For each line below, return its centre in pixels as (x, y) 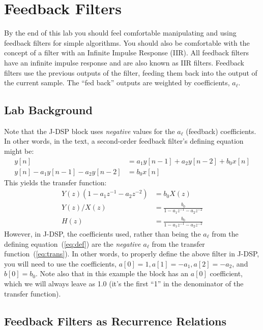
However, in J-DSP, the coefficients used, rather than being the (103, 233)
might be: (19, 151)
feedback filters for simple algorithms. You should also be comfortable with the (127, 42)
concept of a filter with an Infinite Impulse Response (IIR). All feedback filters (127, 53)
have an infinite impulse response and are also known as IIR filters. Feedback (124, 62)
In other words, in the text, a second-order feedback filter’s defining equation (124, 141)
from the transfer (178, 243)
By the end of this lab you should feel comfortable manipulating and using (120, 33)
